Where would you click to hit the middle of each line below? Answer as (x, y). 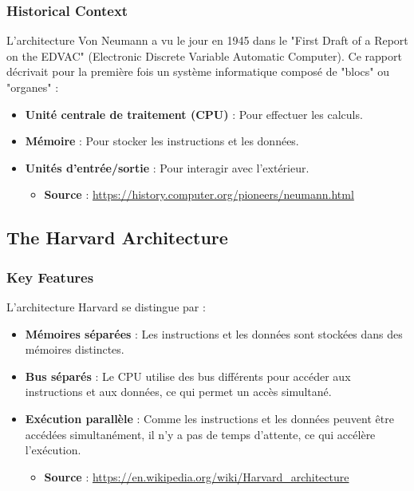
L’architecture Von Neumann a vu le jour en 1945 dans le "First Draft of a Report (207, 40)
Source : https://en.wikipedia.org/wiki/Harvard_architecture (197, 476)
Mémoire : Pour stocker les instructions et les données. (162, 141)
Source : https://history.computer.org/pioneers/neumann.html (199, 194)
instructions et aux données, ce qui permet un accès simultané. (178, 392)
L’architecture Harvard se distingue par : (106, 306)
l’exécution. (53, 450)
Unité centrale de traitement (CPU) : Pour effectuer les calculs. (194, 114)
